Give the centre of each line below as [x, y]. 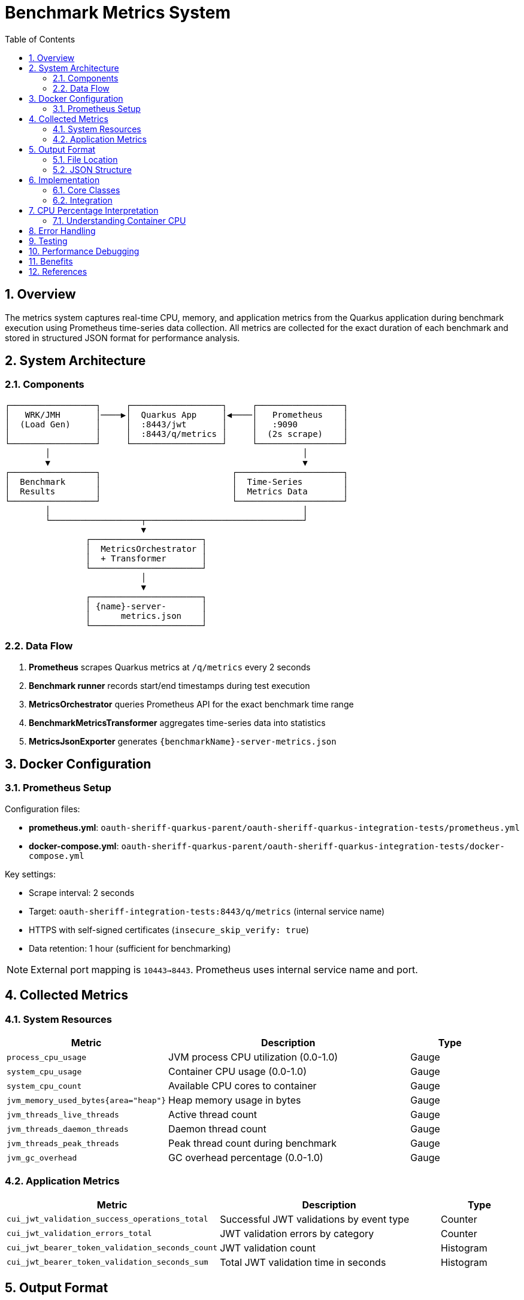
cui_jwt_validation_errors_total [79, 1234]
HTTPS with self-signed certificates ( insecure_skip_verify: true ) [169, 930]
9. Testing [48, 241]
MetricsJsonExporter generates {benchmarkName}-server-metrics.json [183, 741]
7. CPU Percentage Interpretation [94, 210]
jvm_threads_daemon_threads [68, 1129]
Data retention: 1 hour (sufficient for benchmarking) [130, 948]
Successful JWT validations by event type [315, 1219]
